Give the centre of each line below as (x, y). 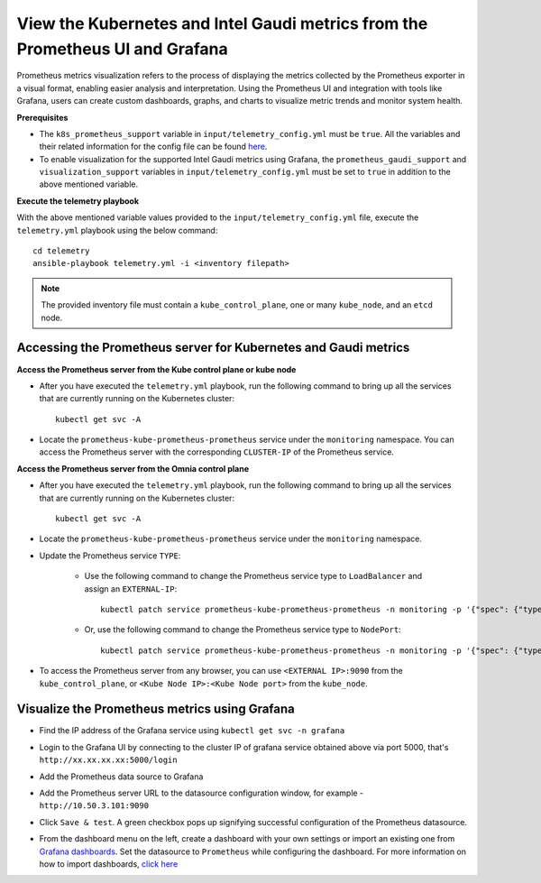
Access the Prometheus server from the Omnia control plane (133, 468)
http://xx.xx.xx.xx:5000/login (108, 760)
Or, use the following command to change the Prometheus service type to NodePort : (243, 630)
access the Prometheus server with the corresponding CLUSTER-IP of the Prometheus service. (216, 452)
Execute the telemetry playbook (78, 201)
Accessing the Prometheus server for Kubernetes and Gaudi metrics (213, 348)
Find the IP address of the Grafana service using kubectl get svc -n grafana (192, 731)
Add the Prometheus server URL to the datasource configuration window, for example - (202, 793)
